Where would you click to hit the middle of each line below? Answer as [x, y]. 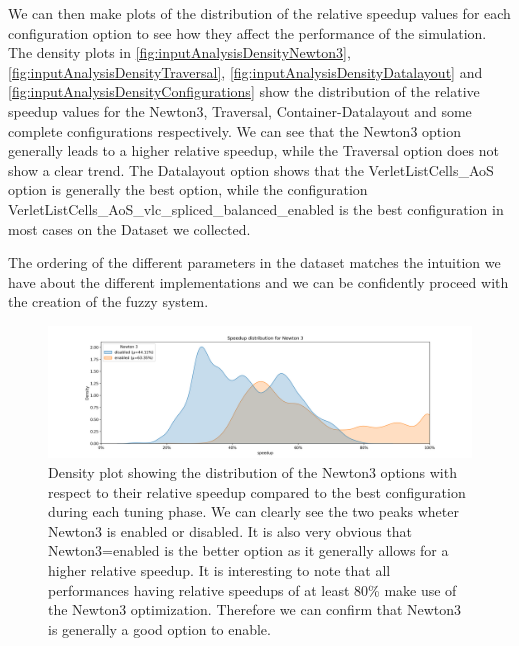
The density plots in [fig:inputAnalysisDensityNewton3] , [179, 52]
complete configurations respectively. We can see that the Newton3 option [234, 130]
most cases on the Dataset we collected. [129, 228]
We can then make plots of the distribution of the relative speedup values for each [259, 13]
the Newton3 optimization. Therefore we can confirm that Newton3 [255, 609]
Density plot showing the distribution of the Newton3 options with [252, 472]
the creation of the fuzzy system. [108, 301]
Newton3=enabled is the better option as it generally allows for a [248, 550]
